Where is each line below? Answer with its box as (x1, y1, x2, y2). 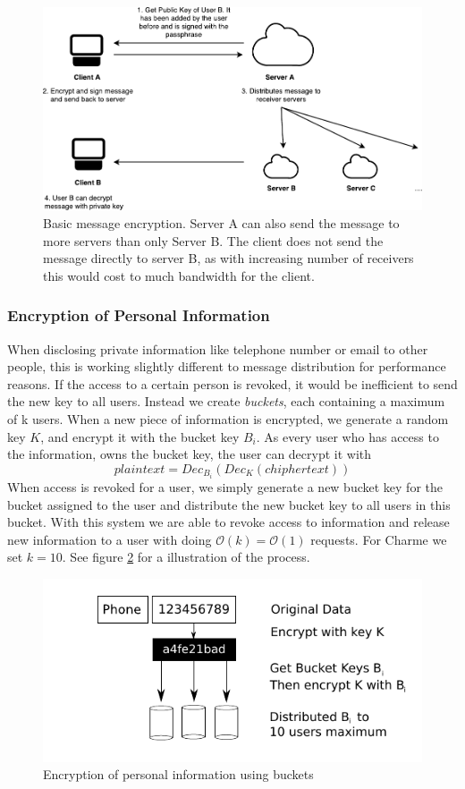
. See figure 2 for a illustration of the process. (62, 547, 310, 566)
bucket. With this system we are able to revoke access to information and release (7, 513, 450, 531)
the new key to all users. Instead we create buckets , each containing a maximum (7, 392, 445, 411)
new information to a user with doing (7, 530, 212, 548)
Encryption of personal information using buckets (43, 765, 314, 784)
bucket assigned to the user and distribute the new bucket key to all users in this (7, 495, 451, 513)
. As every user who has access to (256, 427, 439, 445)
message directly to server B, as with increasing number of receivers (43, 249, 414, 267)
